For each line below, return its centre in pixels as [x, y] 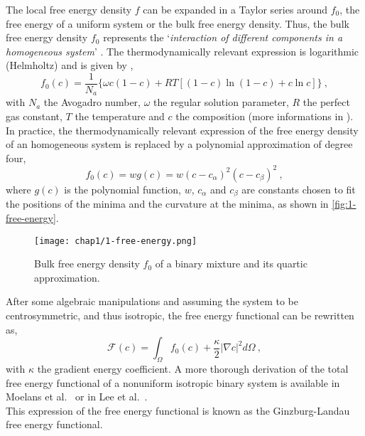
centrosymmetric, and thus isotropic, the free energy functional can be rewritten [180, 315]
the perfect [326, 102]
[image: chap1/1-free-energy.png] [116, 241]
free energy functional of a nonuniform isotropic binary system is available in [173, 382]
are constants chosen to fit [299, 189]
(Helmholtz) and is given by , [70, 65]
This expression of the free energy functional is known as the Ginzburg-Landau [178, 410]
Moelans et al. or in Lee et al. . [77, 397]
